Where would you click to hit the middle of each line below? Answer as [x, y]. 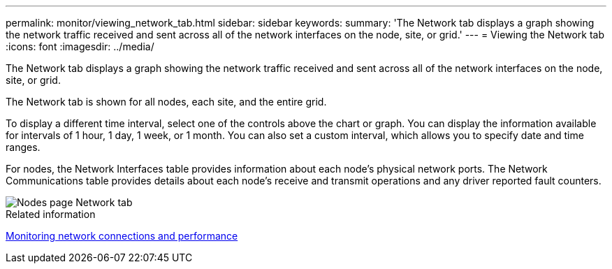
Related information [51, 214]
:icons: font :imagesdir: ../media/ [80, 46]
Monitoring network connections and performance [122, 236]
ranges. [23, 147]
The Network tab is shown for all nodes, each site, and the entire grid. [166, 102]
